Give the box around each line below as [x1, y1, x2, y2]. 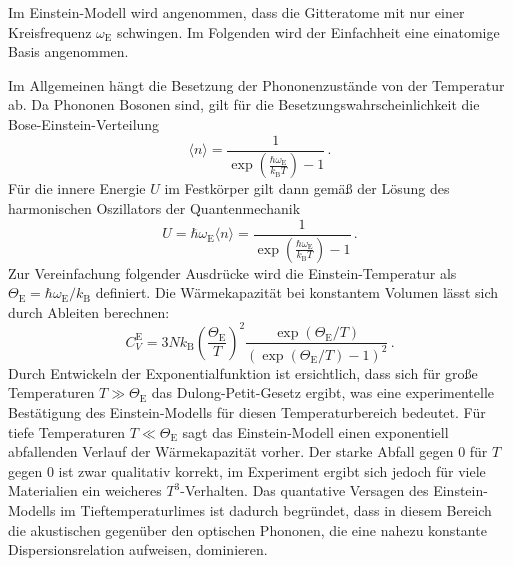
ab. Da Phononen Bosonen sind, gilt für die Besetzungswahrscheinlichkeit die [8, 94, 480, 115]
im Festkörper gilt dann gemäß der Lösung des [164, 178, 450, 199]
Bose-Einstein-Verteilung [8, 113, 160, 134]
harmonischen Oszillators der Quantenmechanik [8, 198, 301, 219]
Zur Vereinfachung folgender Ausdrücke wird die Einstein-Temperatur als [8, 262, 457, 283]
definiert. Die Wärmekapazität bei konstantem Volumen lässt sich [95, 282, 499, 303]
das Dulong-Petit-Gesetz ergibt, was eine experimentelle [151, 382, 495, 403]
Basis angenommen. [8, 41, 129, 62]
